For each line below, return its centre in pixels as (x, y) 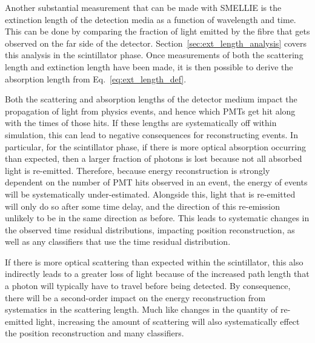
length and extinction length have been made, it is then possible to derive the (149, 66)
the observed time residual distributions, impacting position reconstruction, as (150, 229)
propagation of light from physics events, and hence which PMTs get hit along (150, 111)
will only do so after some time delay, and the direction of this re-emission (142, 206)
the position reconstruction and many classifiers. (94, 333)
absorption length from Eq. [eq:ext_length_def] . (96, 78)
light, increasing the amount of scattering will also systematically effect (168, 321)
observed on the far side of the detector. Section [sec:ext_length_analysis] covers (156, 43)
